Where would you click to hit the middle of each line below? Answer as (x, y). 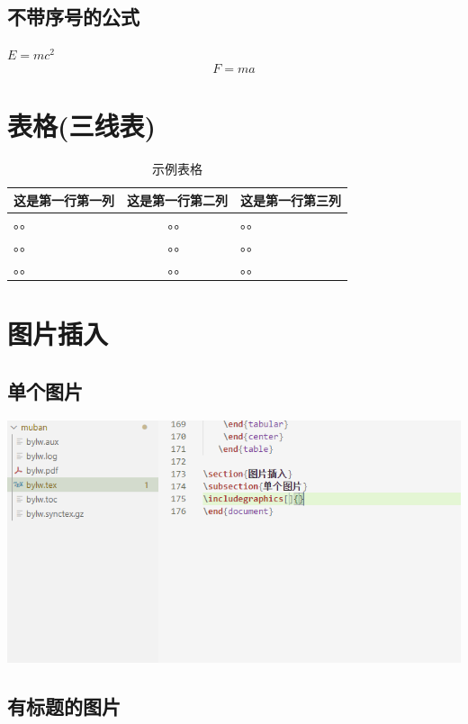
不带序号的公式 (73, 17)
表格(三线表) (82, 125)
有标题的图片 (64, 706)
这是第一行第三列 (291, 199)
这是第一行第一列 (64, 199)
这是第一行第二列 (177, 199)
